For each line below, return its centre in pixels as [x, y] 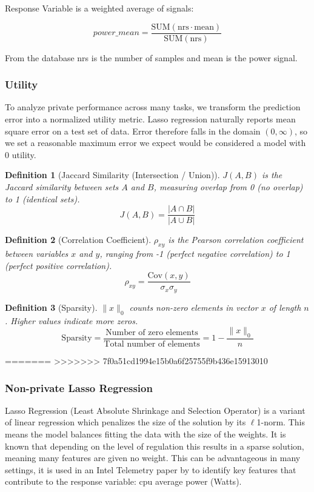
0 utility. [21, 154]
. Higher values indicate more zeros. [72, 320]
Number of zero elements [152, 332]
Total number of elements [152, 344]
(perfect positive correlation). [58, 265]
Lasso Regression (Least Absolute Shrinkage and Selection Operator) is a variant [155, 410]
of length [285, 307]
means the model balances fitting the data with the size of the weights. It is [145, 434]
